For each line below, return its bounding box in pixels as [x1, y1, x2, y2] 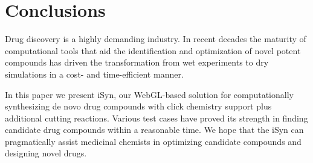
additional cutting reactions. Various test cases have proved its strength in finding [5, 111, 308, 124]
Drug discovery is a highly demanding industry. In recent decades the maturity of [5, 32, 306, 45]
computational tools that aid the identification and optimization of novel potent [5, 44, 301, 57]
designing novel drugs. [5, 147, 87, 159]
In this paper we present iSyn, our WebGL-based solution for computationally [5, 88, 294, 100]
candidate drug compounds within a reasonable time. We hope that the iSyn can [5, 123, 304, 136]
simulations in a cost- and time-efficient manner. [5, 67, 184, 80]
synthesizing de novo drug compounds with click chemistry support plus [5, 100, 272, 112]
